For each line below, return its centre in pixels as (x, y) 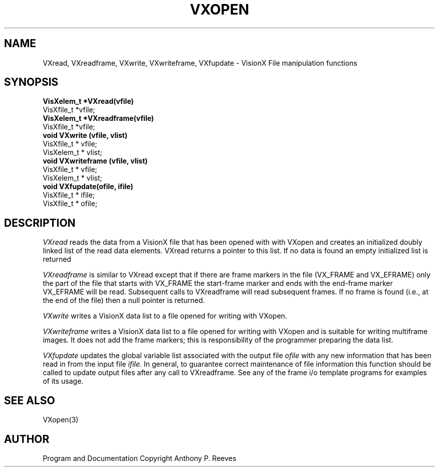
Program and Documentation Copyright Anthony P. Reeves (140, 458)
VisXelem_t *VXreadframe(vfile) (98, 118)
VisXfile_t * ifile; (69, 195)
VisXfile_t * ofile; (70, 204)
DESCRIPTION (40, 223)
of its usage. (63, 381)
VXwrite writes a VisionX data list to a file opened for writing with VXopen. (165, 316)
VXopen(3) (61, 420)
